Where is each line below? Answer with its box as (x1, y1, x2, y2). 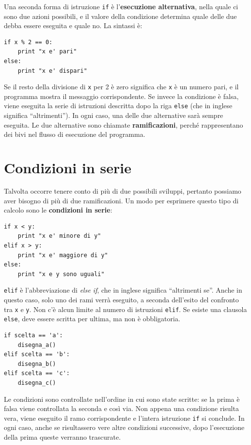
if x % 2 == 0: (4, 38, 53, 46)
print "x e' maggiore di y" (17, 251, 108, 259)
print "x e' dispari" (17, 67, 87, 74)
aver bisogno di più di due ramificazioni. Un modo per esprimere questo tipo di (4, 195, 239, 205)
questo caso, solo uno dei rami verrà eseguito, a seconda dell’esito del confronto (4, 295, 239, 305)
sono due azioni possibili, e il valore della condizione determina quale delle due (4, 11, 237, 21)
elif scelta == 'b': (4, 351, 70, 358)
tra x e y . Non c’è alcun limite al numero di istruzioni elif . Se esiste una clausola (4, 304, 247, 314)
